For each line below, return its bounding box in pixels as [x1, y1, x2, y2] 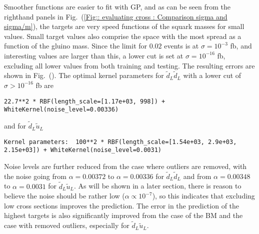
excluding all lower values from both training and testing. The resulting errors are [4, 60, 255, 70]
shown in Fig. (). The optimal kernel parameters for [4, 70, 164, 80]
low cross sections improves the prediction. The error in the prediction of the [4, 200, 239, 210]
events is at [164, 40, 199, 51]
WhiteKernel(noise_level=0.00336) [4, 106, 119, 113]
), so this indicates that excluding [152, 190, 255, 201]
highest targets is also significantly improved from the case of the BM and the [4, 210, 243, 220]
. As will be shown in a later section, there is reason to [73, 180, 241, 191]
